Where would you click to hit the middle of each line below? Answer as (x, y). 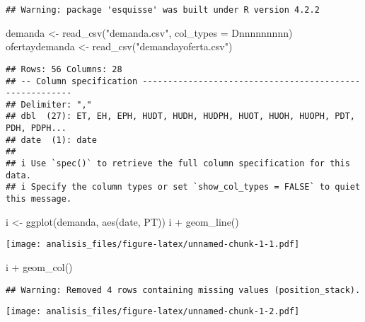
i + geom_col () (39, 266)
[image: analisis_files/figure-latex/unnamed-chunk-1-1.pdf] (153, 245)
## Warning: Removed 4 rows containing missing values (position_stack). (183, 290)
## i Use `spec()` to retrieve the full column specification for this (178, 164)
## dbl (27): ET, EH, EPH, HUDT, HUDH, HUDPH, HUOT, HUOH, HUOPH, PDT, (180, 116)
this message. (39, 199)
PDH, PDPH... (36, 128)
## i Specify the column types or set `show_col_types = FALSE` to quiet (183, 187)
